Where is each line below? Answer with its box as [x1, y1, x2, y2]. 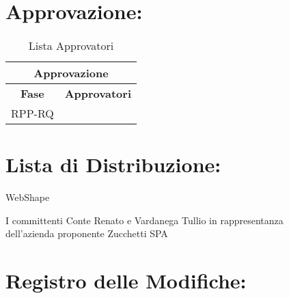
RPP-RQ [11, 105, 54, 122]
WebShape [5, 190, 50, 204]
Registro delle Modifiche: [5, 267, 247, 295]
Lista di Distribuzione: [5, 150, 221, 178]
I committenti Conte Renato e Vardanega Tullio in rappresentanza [5, 213, 284, 227]
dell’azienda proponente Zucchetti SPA [5, 226, 168, 241]
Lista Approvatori [28, 38, 114, 54]
